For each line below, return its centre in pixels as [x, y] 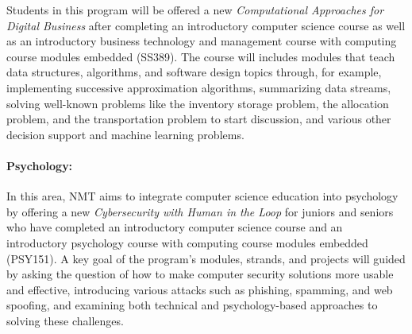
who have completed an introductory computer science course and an [175, 227]
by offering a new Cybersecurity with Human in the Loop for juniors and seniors [200, 211]
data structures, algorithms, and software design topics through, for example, [194, 72]
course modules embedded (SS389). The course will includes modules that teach [201, 56]
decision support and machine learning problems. [125, 134]
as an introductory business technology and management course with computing [202, 41]
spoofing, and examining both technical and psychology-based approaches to [192, 305]
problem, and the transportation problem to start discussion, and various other [199, 119]
